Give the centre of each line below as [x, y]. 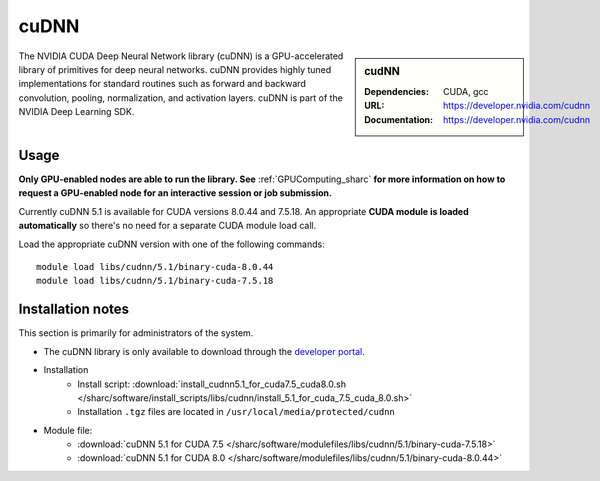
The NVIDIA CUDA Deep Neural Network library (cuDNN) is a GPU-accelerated [181, 56]
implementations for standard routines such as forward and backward [162, 84]
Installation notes [74, 309]
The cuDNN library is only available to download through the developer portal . [204, 351]
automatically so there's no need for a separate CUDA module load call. [167, 226]
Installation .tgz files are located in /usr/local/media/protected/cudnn [236, 412]
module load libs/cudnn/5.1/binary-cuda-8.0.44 [155, 267]
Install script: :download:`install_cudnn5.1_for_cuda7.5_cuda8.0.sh [212, 384]
